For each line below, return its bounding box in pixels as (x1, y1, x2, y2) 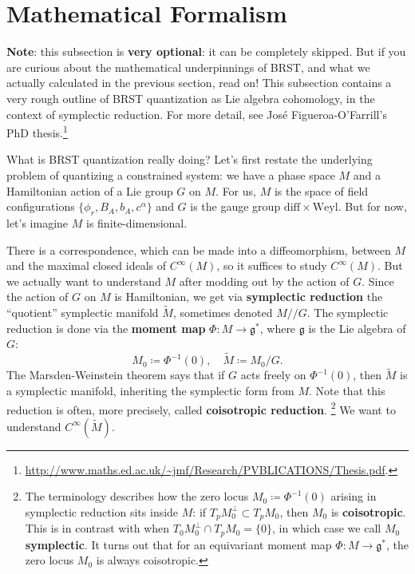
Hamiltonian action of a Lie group (6, 182, 173, 199)
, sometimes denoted (172, 304, 273, 321)
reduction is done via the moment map (6, 319, 206, 336)
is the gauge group (190, 198, 281, 215)
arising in (330, 488, 377, 505)
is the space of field (274, 182, 369, 199)
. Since (362, 272, 394, 289)
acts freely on (240, 366, 306, 383)
